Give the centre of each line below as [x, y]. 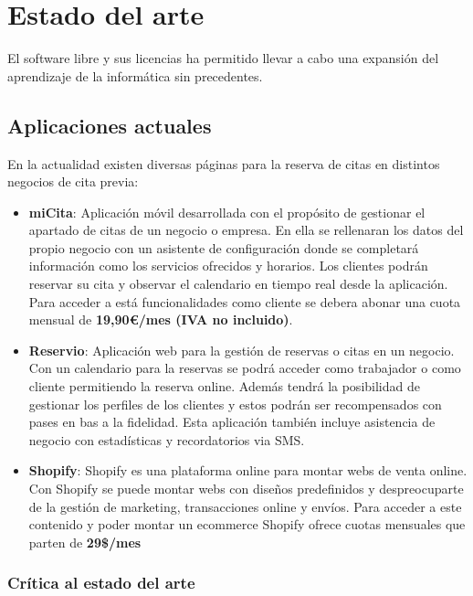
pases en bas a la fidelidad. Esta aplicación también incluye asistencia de [232, 422]
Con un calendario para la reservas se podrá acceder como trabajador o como [245, 368]
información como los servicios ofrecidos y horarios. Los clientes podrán [228, 266]
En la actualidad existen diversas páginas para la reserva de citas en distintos [224, 163]
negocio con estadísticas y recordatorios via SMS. [167, 439]
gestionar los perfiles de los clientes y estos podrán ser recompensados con [235, 404]
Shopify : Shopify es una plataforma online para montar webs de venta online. [248, 470]
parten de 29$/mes [85, 542]
